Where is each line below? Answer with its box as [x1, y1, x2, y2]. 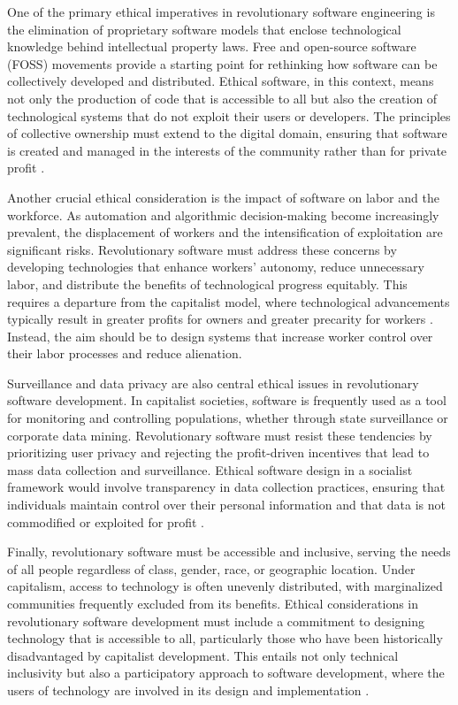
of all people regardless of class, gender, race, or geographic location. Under [7, 559, 416, 578]
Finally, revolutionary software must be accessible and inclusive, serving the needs [7, 542, 451, 561]
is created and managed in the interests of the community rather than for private [7, 141, 447, 159]
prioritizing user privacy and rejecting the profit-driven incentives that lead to [7, 443, 430, 462]
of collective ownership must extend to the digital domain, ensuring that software [7, 124, 447, 142]
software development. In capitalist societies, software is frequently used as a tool [7, 391, 447, 410]
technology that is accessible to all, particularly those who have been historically [7, 629, 443, 648]
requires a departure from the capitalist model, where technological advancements [7, 292, 450, 310]
